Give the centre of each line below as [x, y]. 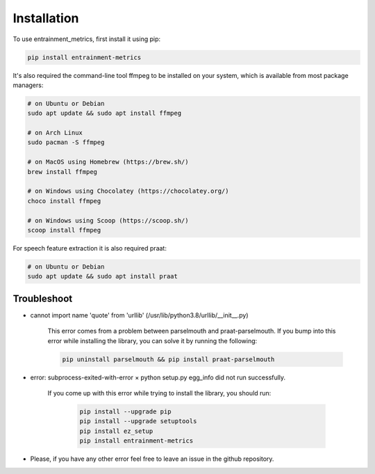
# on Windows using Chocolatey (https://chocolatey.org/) [128, 191]
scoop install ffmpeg [64, 230]
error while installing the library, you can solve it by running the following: [152, 340]
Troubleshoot [43, 298]
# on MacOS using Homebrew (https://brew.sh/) [108, 162]
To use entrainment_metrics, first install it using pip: [87, 39]
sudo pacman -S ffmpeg [66, 142]
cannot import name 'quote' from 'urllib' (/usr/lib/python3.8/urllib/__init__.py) [140, 315]
